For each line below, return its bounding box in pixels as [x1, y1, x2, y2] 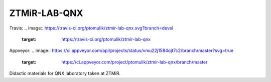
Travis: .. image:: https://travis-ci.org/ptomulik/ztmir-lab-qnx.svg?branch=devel [9, 25, 173, 31]
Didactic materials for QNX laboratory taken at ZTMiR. [9, 70, 121, 76]
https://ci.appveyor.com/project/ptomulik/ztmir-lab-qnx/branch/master [61, 59, 208, 65]
